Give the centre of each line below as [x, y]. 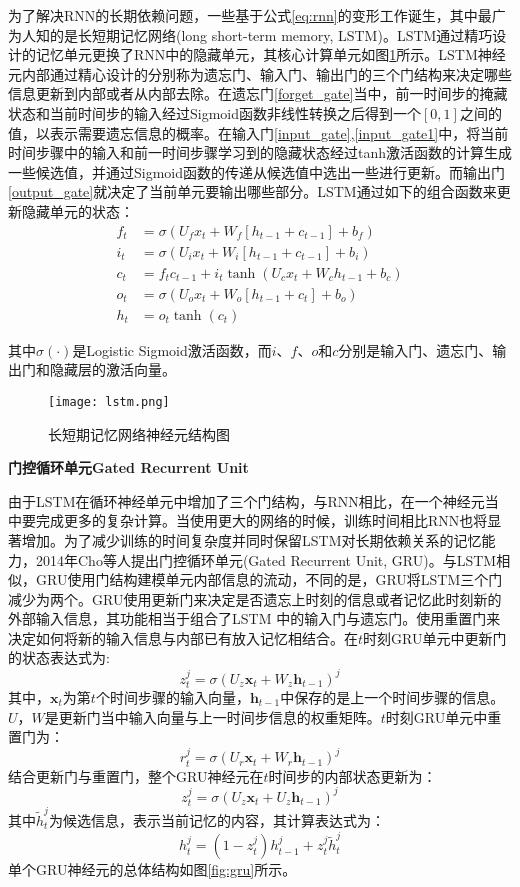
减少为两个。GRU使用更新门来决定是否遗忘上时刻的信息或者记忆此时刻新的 [255, 598]
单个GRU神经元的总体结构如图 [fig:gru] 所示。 [152, 869]
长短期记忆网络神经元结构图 [139, 433]
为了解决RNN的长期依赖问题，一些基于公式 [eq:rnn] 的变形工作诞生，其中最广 [257, 15]
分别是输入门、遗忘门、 [415, 349]
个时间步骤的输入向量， [172, 696]
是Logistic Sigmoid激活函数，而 [172, 349]
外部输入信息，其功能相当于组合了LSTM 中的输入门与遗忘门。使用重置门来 [254, 618]
